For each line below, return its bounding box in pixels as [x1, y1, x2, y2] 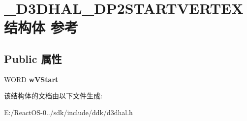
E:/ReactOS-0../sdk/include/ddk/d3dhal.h [4, 107, 133, 117]
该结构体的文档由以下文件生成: [4, 91, 102, 101]
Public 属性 [4, 51, 62, 66]
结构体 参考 [4, 17, 78, 37]
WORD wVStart [4, 74, 59, 84]
